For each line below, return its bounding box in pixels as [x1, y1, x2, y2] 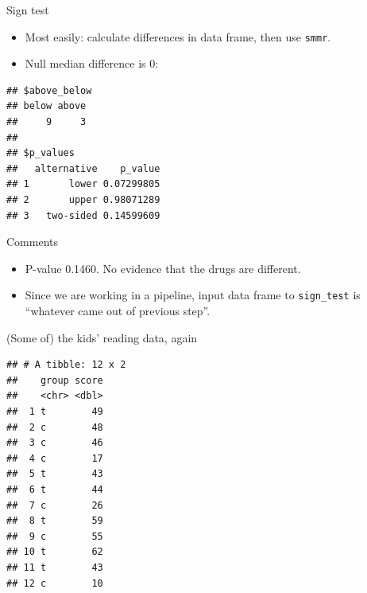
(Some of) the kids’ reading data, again [6, 329, 198, 345]
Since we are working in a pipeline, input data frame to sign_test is [25, 287, 361, 303]
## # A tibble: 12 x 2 [6, 359, 126, 371]
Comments [6, 233, 59, 250]
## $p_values [6, 147, 75, 159]
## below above [6, 100, 87, 112]
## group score [6, 374, 103, 386]
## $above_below [6, 84, 92, 96]
